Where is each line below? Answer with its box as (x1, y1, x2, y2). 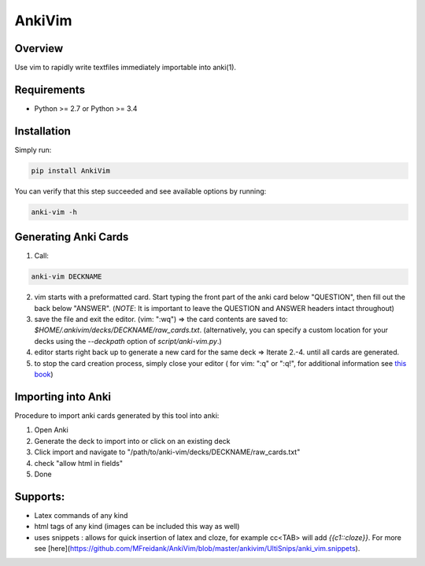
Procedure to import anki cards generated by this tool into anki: (14, 410, 220, 420)
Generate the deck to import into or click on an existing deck (34, 436, 231, 446)
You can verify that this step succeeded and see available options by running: (14, 186, 267, 196)
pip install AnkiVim (31, 166, 110, 175)
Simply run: (14, 145, 52, 154)
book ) (34, 370, 54, 379)
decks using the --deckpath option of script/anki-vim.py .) (34, 336, 222, 346)
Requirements (14, 83, 86, 96)
